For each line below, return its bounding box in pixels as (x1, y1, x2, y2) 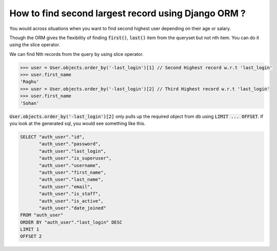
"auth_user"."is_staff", (39, 191, 101, 197)
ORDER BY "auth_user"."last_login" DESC (20, 219, 122, 225)
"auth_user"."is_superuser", (39, 155, 112, 161)
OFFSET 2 (20, 234, 42, 239)
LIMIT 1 (20, 227, 39, 232)
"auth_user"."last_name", (39, 177, 104, 182)
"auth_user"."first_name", (39, 169, 106, 175)
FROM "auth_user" (20, 212, 64, 218)
